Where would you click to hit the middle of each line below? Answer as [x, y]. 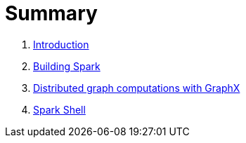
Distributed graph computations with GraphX [137, 88]
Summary [51, 13]
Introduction [61, 44]
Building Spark [67, 66]
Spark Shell [59, 109]
